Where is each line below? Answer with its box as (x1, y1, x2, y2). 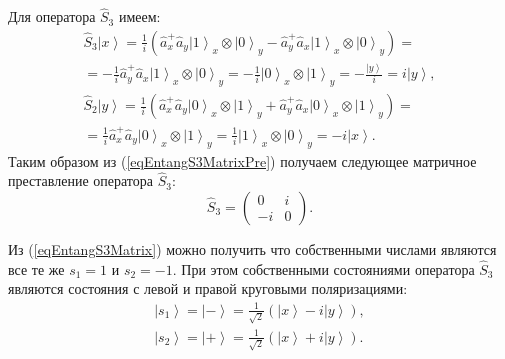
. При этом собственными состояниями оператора (172, 258, 475, 279)
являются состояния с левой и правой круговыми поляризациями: (8, 278, 408, 299)
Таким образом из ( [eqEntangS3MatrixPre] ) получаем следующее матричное (8, 150, 477, 171)
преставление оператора (8, 170, 153, 191)
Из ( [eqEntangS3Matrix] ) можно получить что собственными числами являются (8, 238, 497, 259)
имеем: (118, 6, 161, 27)
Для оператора (8, 6, 96, 27)
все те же (8, 258, 65, 279)
